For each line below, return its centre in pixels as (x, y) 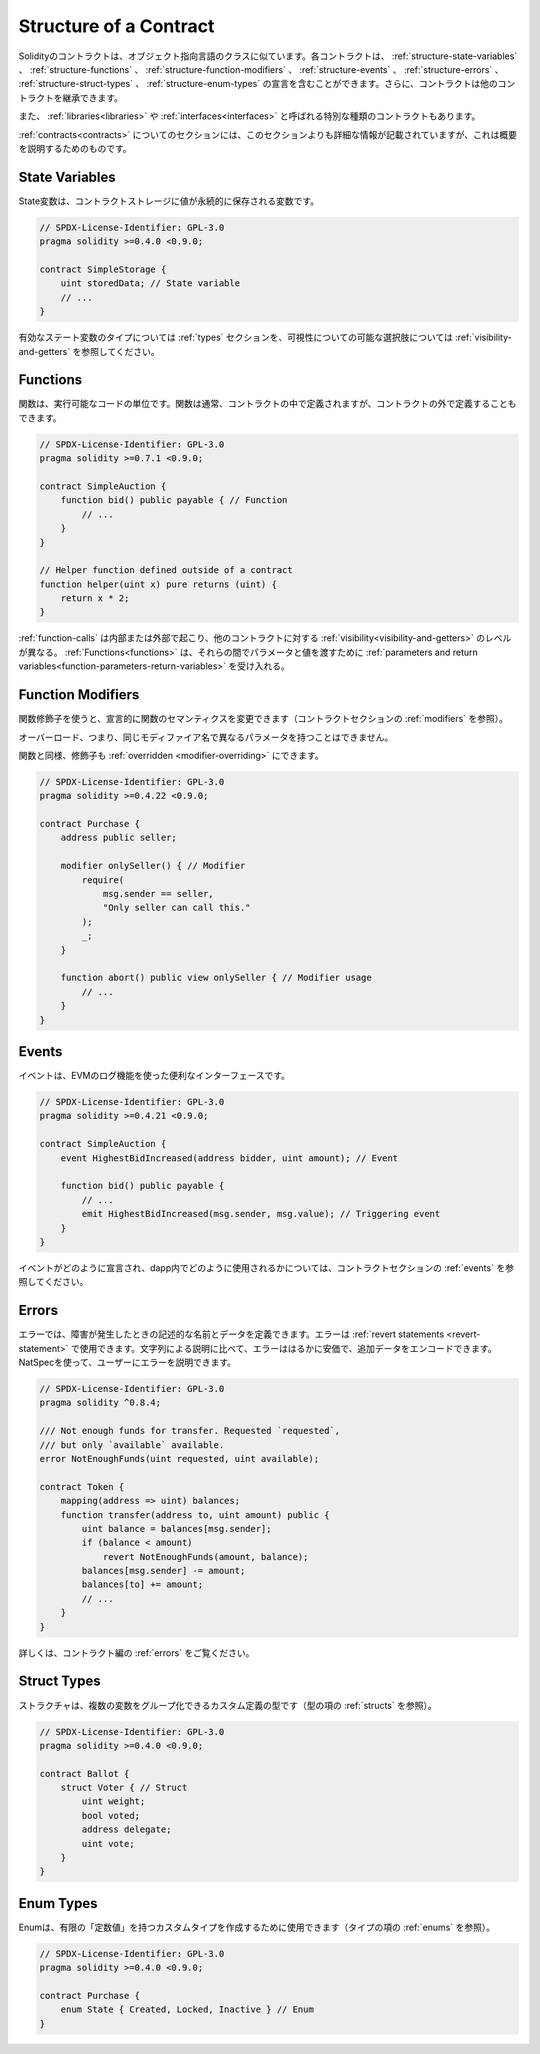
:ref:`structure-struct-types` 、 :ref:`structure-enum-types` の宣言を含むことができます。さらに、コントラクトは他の (258, 84)
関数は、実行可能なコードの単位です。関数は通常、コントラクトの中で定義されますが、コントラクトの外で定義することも (267, 404)
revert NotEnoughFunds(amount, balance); (205, 1556)
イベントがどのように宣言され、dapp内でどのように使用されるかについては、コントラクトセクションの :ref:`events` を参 (266, 1267)
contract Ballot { (84, 1773)
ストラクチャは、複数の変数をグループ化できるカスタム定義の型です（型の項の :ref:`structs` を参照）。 (227, 1705)
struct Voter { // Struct (124, 1788)
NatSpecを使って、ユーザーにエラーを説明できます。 (127, 1362)
